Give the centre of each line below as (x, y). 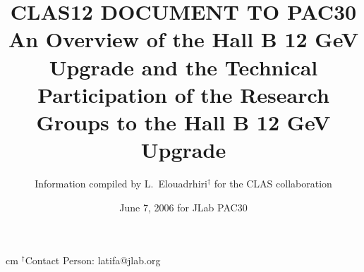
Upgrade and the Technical (183, 67)
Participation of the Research (183, 94)
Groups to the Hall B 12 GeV (183, 122)
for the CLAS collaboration (273, 184)
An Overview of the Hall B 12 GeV (183, 39)
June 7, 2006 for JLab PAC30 (183, 207)
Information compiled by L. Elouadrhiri (121, 184)
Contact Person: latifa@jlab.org (93, 260)
